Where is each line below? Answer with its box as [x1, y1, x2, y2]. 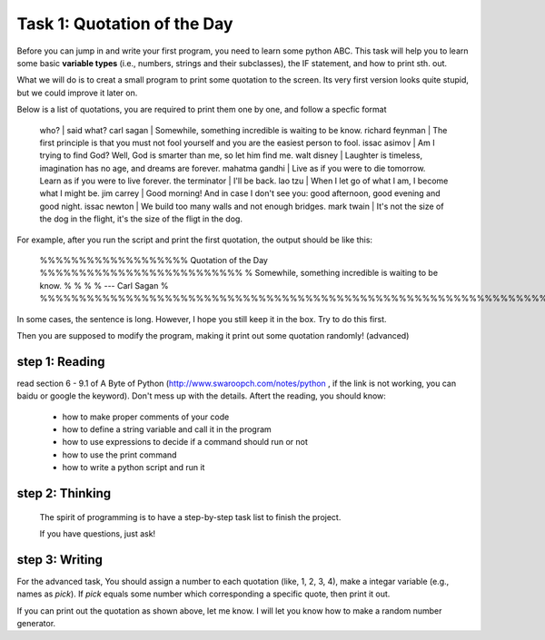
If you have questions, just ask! [39, 528, 156, 539]
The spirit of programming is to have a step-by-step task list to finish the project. [39, 511, 342, 522]
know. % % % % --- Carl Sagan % [39, 280, 169, 290]
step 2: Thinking [16, 486, 112, 501]
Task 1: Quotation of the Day [16, 14, 233, 34]
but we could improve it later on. [16, 87, 138, 98]
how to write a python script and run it [62, 462, 205, 473]
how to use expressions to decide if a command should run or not [62, 437, 309, 448]
